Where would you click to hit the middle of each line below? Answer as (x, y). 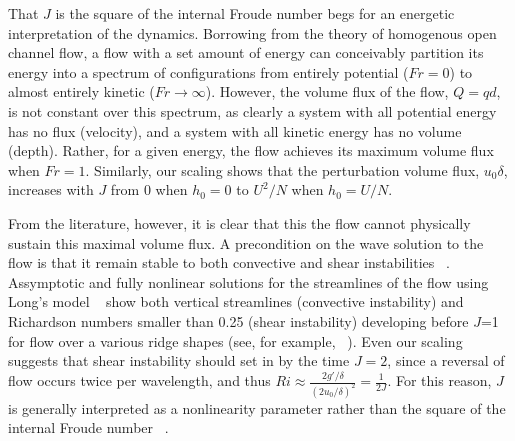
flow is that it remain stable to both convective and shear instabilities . (229, 262)
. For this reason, (439, 380)
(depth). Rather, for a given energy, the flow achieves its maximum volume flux (251, 150)
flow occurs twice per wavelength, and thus (139, 380)
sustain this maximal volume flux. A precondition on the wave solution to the (246, 242)
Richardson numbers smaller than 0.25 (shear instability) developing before (238, 320)
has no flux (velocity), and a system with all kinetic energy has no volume (235, 130)
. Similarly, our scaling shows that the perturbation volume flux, (282, 169)
